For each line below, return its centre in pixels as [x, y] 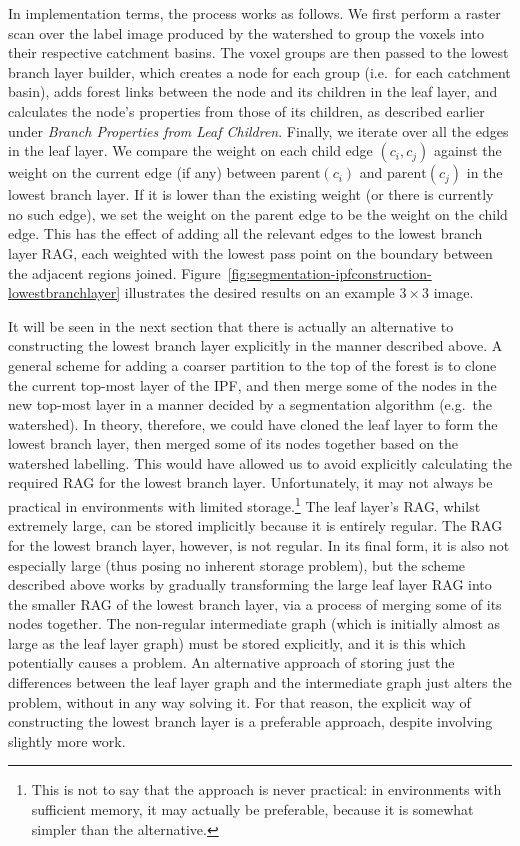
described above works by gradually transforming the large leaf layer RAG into [250, 584]
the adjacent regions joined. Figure [114, 272]
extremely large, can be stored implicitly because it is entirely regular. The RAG [255, 525]
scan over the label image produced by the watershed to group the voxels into [246, 32]
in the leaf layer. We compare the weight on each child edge [190, 150]
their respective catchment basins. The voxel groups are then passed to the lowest [258, 52]
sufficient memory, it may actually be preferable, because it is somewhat [252, 809]
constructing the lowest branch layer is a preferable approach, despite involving [250, 721]
